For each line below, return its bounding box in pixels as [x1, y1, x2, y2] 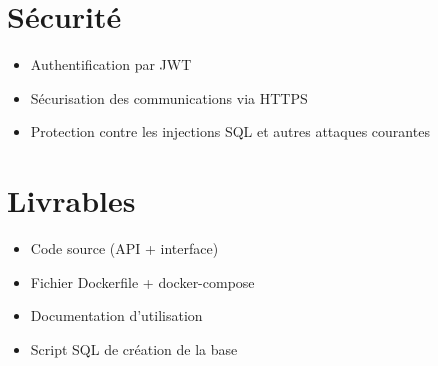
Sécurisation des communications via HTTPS [30, 87, 308, 108]
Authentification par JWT [30, 54, 192, 75]
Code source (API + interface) [30, 238, 219, 259]
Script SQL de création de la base [30, 338, 238, 359]
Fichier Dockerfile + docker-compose [30, 271, 255, 292]
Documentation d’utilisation [30, 305, 203, 326]
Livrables [7, 180, 136, 221]
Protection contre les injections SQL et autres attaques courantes [30, 121, 430, 142]
